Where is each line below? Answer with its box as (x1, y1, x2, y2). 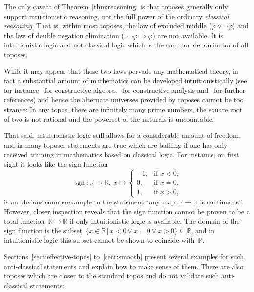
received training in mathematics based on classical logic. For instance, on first (4, 149, 239, 159)
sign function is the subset (4, 225, 83, 235)
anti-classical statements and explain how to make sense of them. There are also (4, 261, 244, 271)
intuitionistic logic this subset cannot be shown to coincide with (4, 235, 195, 245)
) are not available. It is (152, 30, 223, 40)
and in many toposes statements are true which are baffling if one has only (4, 139, 228, 150)
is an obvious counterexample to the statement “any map (4, 197, 175, 207)
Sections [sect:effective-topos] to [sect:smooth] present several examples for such (4, 251, 244, 262)
